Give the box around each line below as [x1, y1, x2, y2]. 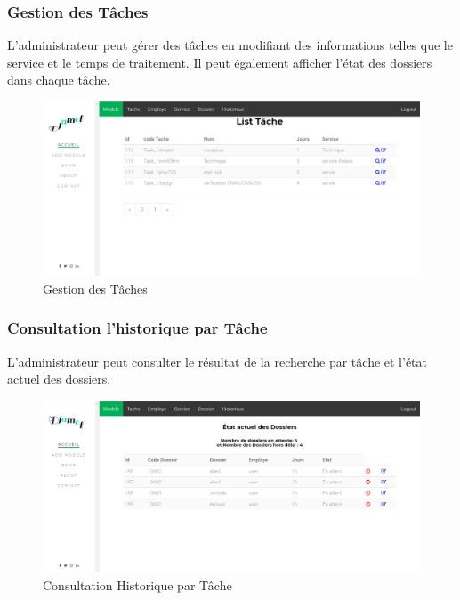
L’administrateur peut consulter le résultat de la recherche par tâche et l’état [7, 352, 428, 370]
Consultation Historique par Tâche [43, 575, 232, 594]
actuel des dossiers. [7, 369, 111, 388]
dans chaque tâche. [7, 70, 110, 89]
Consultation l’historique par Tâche [7, 317, 268, 339]
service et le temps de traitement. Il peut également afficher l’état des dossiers [7, 53, 432, 71]
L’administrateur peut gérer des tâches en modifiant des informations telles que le [7, 36, 453, 54]
